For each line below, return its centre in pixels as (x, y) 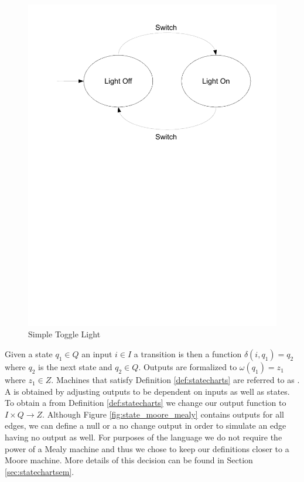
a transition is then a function (188, 354)
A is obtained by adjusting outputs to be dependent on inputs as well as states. (147, 391)
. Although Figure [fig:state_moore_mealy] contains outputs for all (163, 414)
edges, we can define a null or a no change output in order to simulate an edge (146, 425)
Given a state (29, 354)
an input (97, 354)
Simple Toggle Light (64, 334)
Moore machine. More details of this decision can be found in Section (129, 460)
